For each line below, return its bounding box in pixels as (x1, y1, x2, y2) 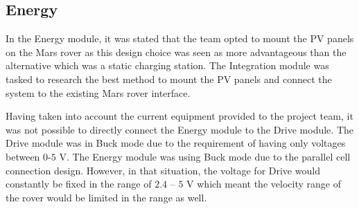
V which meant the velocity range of (186, 176, 341, 191)
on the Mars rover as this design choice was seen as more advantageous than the (6, 44, 347, 59)
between (6, 149, 40, 163)
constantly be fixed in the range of (6, 176, 152, 191)
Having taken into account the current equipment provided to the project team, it (6, 109, 353, 123)
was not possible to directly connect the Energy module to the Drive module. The (6, 122, 353, 136)
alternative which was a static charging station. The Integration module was (6, 58, 329, 73)
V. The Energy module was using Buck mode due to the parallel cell (59, 149, 351, 163)
